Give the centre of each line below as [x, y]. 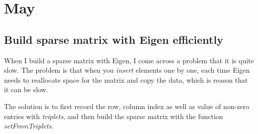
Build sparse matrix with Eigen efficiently [114, 39]
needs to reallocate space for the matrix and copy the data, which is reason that [126, 79]
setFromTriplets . [29, 126]
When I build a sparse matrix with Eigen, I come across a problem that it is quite [129, 60]
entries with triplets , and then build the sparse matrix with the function [114, 116]
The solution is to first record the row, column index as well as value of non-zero [127, 106]
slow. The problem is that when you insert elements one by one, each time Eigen [127, 70]
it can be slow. [26, 89]
